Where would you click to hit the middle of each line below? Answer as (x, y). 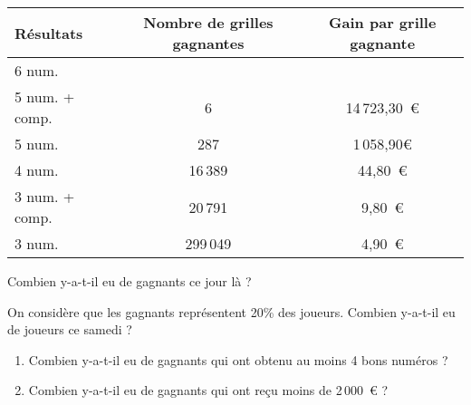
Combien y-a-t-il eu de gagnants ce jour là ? (130, 281)
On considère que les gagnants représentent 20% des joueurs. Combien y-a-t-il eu (231, 311)
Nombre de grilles (208, 22)
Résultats (49, 33)
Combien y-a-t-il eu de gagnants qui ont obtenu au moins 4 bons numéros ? (238, 359)
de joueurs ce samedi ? (70, 329)
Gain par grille (383, 22)
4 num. (37, 170)
